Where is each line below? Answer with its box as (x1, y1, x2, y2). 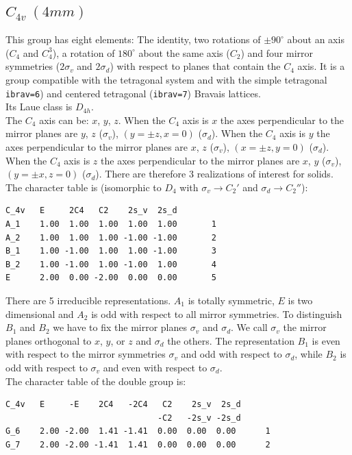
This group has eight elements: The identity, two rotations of (5, 32, 261, 47)
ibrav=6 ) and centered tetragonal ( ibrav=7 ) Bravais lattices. (5, 86, 261, 100)
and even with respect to (103, 360, 208, 374)
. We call (231, 320, 268, 334)
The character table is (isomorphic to (5, 180, 162, 194)
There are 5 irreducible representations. (5, 293, 171, 307)
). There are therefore (95, 167, 186, 181)
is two (288, 293, 313, 307)
